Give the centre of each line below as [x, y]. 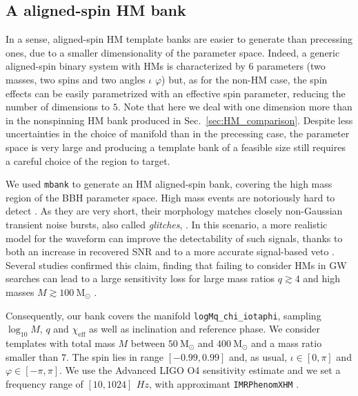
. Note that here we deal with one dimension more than [235, 107]
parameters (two [291, 66]
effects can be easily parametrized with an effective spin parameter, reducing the [176, 93]
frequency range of [44, 383]
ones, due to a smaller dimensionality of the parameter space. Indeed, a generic [173, 52]
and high [321, 278]
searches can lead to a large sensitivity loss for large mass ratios [140, 278]
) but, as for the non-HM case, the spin [245, 79]
